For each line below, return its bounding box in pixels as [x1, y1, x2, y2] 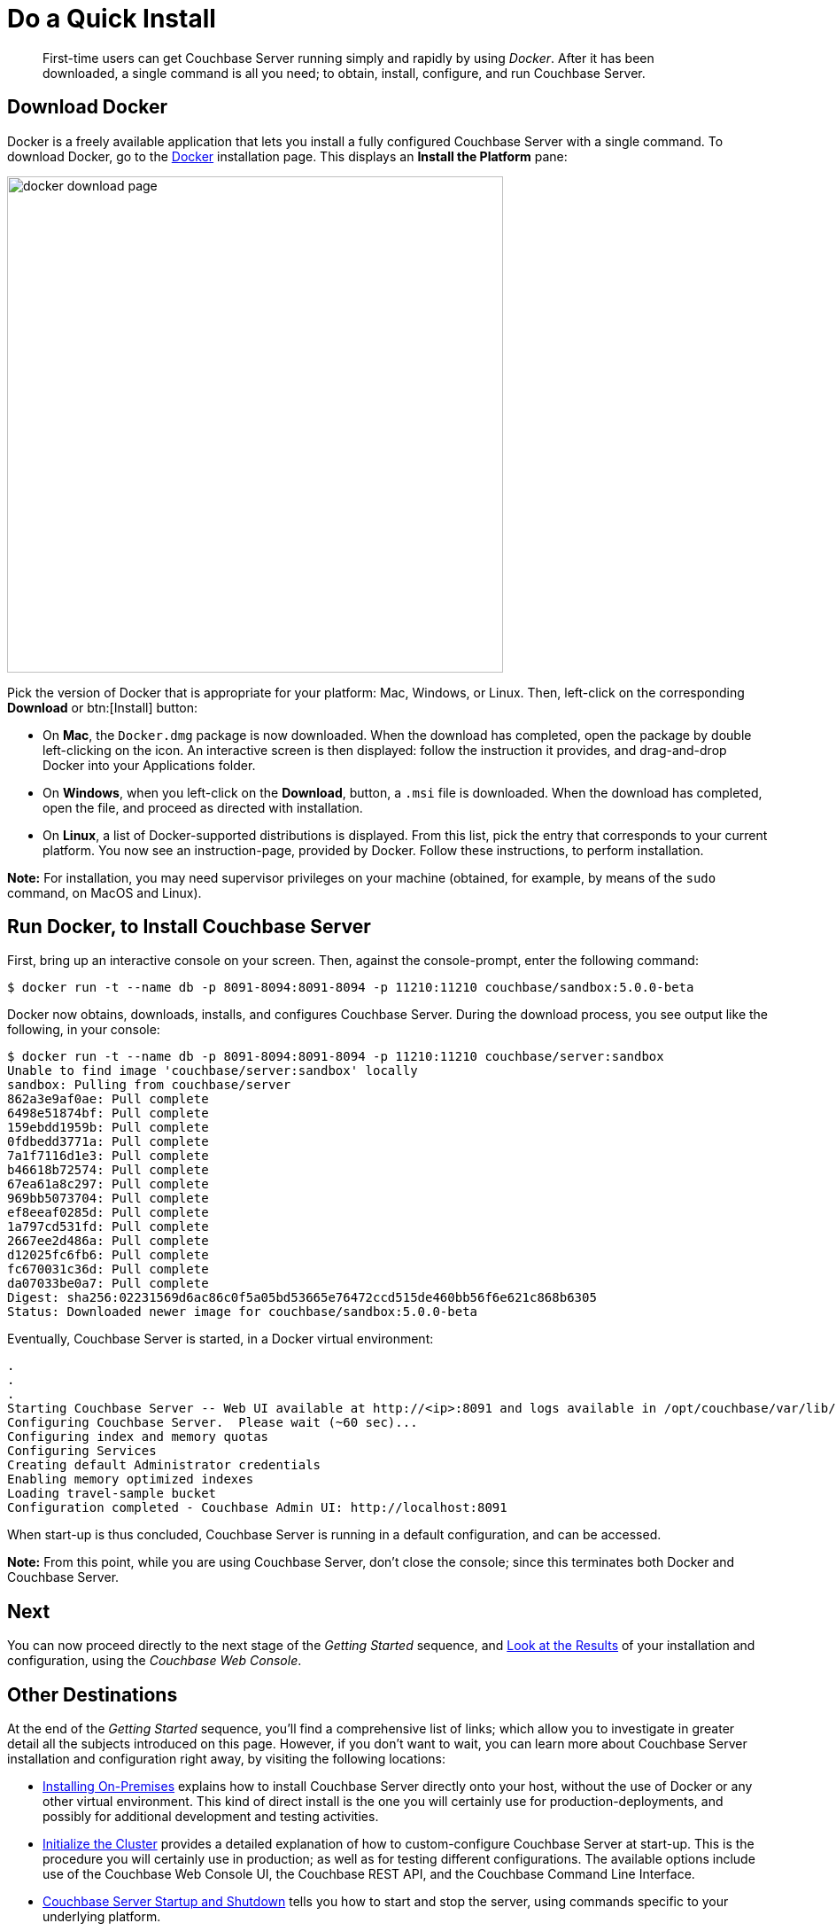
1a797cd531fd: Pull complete [7, 1219, 209, 1234]
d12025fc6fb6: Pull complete [7, 1248, 209, 1263]
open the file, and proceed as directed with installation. [43, 799, 363, 815]
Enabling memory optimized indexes [7, 1472, 254, 1487]
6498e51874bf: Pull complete [7, 1106, 209, 1121]
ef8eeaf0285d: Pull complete [7, 1205, 209, 1220]
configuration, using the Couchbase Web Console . [7, 1653, 302, 1669]
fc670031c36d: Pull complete [7, 1262, 209, 1277]
